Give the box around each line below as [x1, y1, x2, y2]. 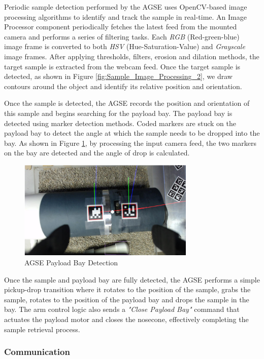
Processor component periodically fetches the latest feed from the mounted [4, 21, 237, 32]
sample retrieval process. [4, 324, 80, 334]
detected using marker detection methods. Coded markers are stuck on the [4, 117, 237, 128]
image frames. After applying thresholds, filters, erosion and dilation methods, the [4, 51, 259, 61]
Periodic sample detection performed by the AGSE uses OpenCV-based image [4, 2, 247, 12]
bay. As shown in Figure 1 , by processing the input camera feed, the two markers [4, 137, 256, 148]
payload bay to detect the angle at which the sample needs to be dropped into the [4, 128, 260, 138]
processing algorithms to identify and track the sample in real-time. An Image [4, 11, 247, 22]
